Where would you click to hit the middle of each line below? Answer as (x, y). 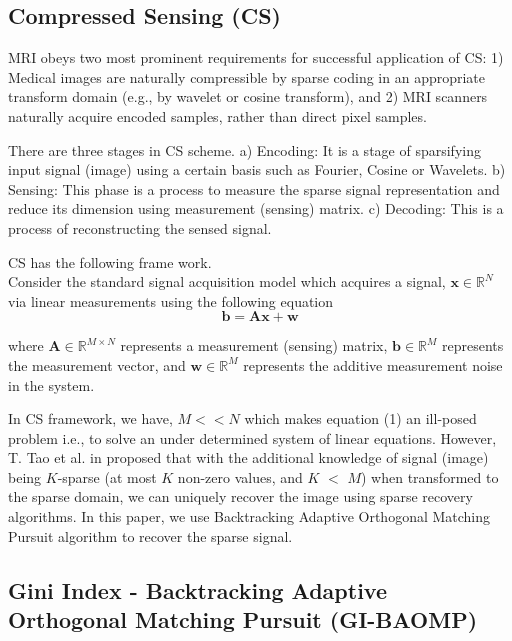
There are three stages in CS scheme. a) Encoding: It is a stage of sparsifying (244, 149)
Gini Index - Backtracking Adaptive (198, 589)
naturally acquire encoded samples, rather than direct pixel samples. (217, 115)
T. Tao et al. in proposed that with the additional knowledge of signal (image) (248, 457)
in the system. (51, 384)
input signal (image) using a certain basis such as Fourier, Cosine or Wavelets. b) (257, 169)
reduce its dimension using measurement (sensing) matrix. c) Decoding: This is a (256, 208)
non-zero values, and (240, 476)
